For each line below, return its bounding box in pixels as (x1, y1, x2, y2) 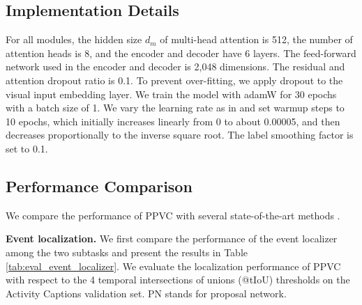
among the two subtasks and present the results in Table (6, 244, 248, 259)
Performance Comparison (6, 175, 193, 196)
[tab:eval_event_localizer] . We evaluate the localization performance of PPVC (6, 258, 341, 273)
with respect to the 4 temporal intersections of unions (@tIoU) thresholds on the (6, 272, 350, 287)
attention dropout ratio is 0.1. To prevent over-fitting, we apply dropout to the (6, 72, 343, 87)
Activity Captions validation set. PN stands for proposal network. (6, 286, 287, 300)
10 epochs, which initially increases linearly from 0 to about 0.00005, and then (6, 114, 340, 128)
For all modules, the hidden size (6, 32, 142, 47)
